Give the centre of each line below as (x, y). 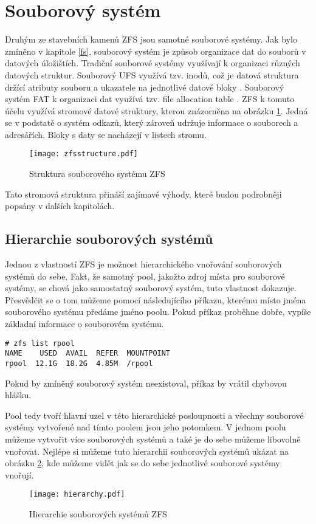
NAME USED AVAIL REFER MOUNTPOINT (88, 353)
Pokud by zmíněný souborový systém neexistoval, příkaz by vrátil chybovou (146, 383)
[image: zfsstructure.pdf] (84, 154)
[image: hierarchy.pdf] (77, 495)
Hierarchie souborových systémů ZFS (98, 514)
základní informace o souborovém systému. (84, 324)
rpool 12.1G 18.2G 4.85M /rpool (79, 363)
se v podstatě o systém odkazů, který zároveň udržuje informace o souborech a (152, 122)
